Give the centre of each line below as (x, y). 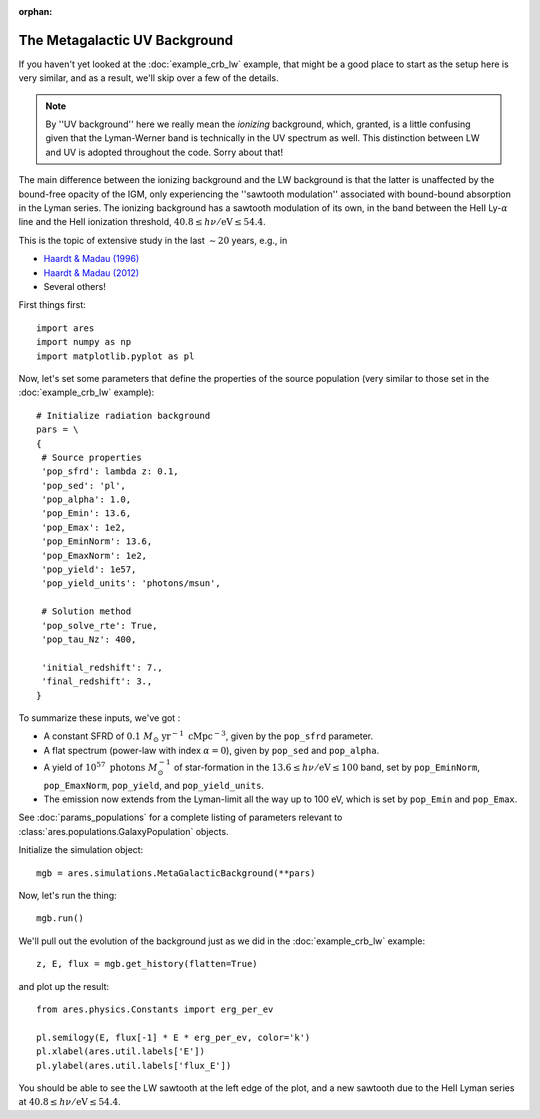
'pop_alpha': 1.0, (86, 499)
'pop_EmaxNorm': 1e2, (94, 555)
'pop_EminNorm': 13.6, (97, 541)
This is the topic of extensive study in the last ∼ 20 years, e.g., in (153, 240)
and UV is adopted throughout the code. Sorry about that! (164, 152)
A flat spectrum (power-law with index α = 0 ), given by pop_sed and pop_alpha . (211, 750)
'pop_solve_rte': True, (99, 625)
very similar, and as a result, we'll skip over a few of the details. (148, 78)
